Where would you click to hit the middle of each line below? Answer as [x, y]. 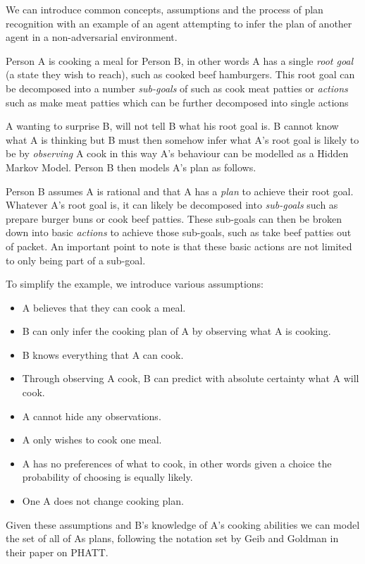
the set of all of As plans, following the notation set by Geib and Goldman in [172, 538]
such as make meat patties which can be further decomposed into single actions [177, 102]
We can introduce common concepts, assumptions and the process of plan [165, 9]
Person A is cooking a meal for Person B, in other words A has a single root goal [180, 60]
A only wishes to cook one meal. [92, 440]
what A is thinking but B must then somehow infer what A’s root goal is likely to [182, 139]
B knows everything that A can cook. [103, 354]
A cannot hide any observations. [92, 416]
